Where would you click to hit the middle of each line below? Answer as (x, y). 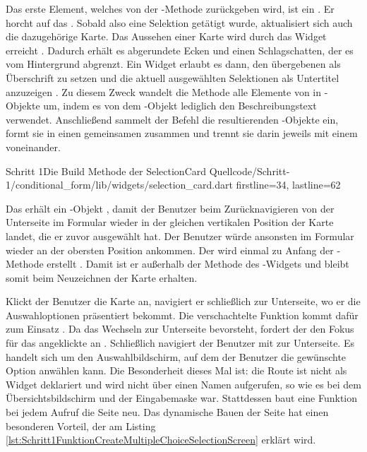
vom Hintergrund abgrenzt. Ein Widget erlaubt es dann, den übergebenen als (173, 64)
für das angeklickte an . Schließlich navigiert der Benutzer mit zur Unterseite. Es (180, 343)
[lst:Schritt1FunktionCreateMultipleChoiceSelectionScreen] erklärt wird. (161, 440)
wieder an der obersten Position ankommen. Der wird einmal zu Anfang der (170, 250)
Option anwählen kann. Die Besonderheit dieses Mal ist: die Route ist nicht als (176, 370)
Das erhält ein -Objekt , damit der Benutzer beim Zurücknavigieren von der (170, 208)
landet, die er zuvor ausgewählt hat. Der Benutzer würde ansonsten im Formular (180, 236)
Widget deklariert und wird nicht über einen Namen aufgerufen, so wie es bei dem (183, 384)
